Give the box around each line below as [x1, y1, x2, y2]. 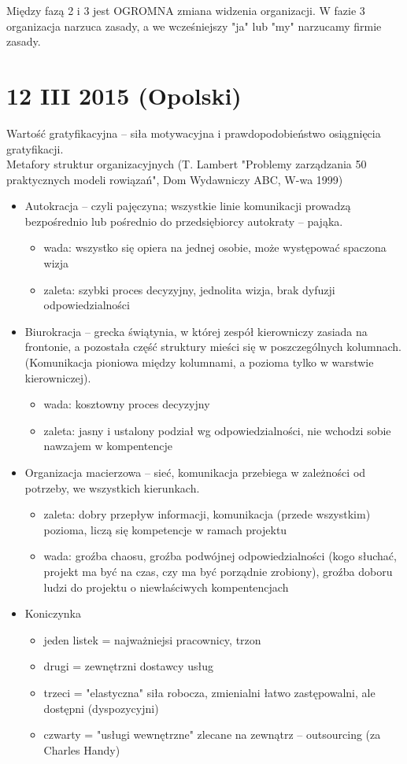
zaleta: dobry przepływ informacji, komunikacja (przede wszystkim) [43, 506, 371, 522]
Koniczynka [24, 605, 81, 622]
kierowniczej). [24, 369, 91, 386]
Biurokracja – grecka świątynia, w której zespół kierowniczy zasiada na [24, 323, 368, 339]
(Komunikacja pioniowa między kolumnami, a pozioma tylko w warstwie [24, 354, 374, 371]
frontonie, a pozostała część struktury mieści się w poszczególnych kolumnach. [24, 338, 401, 355]
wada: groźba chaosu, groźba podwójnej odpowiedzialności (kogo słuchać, [43, 548, 397, 564]
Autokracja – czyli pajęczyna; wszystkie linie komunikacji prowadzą [24, 197, 351, 214]
